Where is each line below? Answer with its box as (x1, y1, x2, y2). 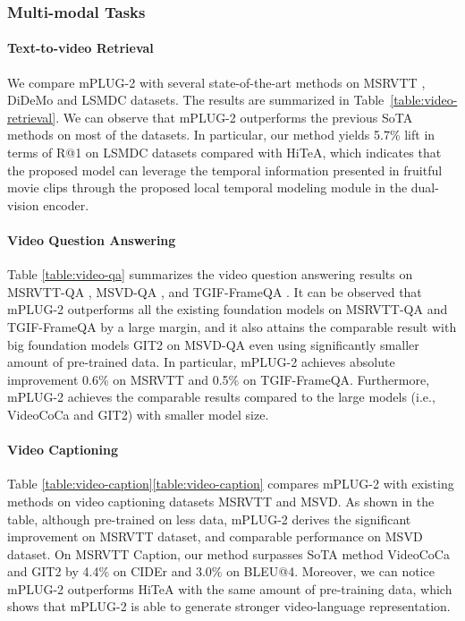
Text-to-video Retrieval (7, 38, 154, 57)
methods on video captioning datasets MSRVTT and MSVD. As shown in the (7, 491, 435, 510)
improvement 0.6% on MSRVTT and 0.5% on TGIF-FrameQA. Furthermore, (7, 370, 430, 388)
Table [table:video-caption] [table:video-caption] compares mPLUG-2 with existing (7, 474, 454, 493)
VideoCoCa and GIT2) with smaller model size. (7, 404, 269, 423)
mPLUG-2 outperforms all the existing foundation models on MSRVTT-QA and (7, 300, 448, 319)
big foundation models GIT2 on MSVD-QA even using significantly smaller (7, 335, 419, 353)
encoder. (43, 195, 89, 214)
